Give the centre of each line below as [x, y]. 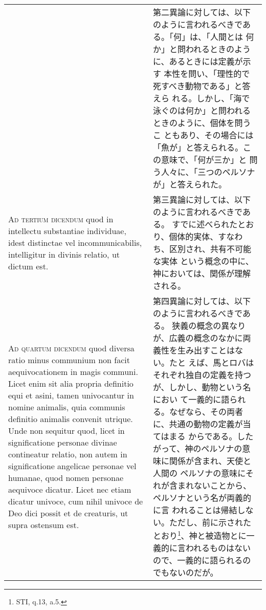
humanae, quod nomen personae [66, 478]
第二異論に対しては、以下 [202, 12]
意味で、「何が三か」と [204, 160]
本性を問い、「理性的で [207, 73]
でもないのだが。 [185, 573]
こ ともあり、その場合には [203, 135]
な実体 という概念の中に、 [203, 261]
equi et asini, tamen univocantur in [71, 395]
